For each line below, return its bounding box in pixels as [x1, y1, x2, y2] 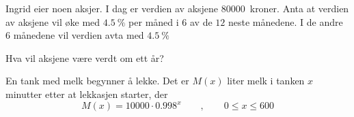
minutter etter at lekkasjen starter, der [5, 86, 168, 101]
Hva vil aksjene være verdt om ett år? [5, 50, 164, 65]
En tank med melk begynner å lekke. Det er [5, 73, 189, 88]
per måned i [128, 14, 179, 29]
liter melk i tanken [227, 73, 305, 88]
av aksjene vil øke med [5, 14, 100, 29]
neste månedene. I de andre [228, 14, 343, 29]
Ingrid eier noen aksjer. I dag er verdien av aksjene [5, 1, 219, 15]
